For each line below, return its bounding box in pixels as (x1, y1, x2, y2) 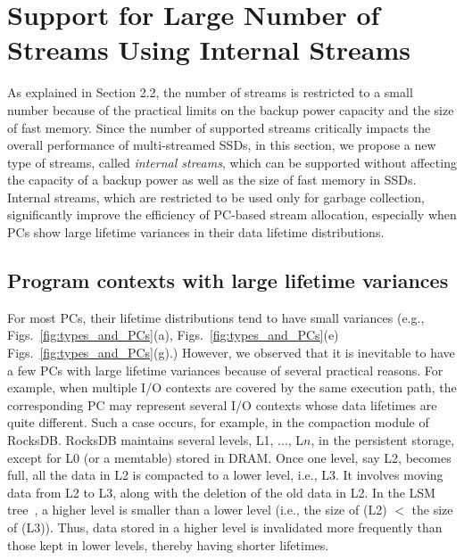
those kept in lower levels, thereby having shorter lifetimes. (7, 535, 329, 554)
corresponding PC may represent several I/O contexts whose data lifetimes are (7, 395, 437, 414)
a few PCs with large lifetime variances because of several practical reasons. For (7, 360, 443, 379)
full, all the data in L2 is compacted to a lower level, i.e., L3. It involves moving (7, 465, 443, 484)
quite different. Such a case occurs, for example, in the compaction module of (7, 413, 429, 432)
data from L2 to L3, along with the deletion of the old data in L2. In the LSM (7, 482, 435, 501)
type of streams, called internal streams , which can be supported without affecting (7, 152, 457, 171)
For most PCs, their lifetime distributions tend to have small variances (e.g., (7, 308, 425, 326)
